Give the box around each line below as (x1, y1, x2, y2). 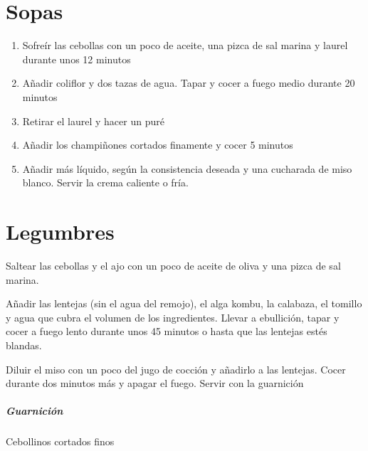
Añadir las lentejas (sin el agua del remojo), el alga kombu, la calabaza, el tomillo (6, 296, 362, 311)
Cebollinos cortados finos (6, 434, 115, 449)
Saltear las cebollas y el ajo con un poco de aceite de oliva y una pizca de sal (6, 258, 341, 272)
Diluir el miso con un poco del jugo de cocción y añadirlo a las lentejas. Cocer (6, 361, 346, 376)
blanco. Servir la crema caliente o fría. (22, 175, 189, 190)
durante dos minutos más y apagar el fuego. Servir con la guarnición (6, 376, 304, 391)
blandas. (6, 337, 42, 352)
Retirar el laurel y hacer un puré (22, 113, 164, 128)
